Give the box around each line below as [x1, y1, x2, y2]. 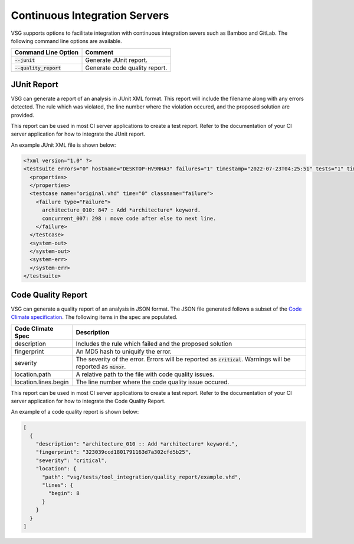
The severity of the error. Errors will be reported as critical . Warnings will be [76, 355, 291, 363]
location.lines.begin [14, 378, 69, 386]
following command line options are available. [11, 37, 122, 44]
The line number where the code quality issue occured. [76, 378, 230, 386]
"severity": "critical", [35, 457, 108, 464]
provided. [11, 111, 35, 118]
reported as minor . [76, 362, 126, 371]
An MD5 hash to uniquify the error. [76, 347, 172, 355]
